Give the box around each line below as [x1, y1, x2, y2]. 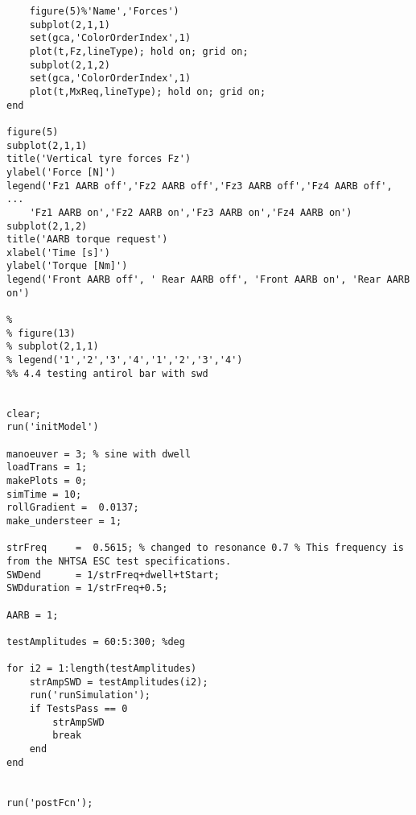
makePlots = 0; [6, 474, 88, 486]
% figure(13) [6, 327, 76, 339]
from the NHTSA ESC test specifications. [6, 555, 232, 567]
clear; [6, 407, 41, 420]
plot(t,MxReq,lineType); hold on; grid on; [29, 85, 266, 97]
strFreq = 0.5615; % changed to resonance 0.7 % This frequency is [6, 542, 404, 554]
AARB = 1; [6, 609, 59, 621]
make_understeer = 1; [6, 515, 122, 527]
